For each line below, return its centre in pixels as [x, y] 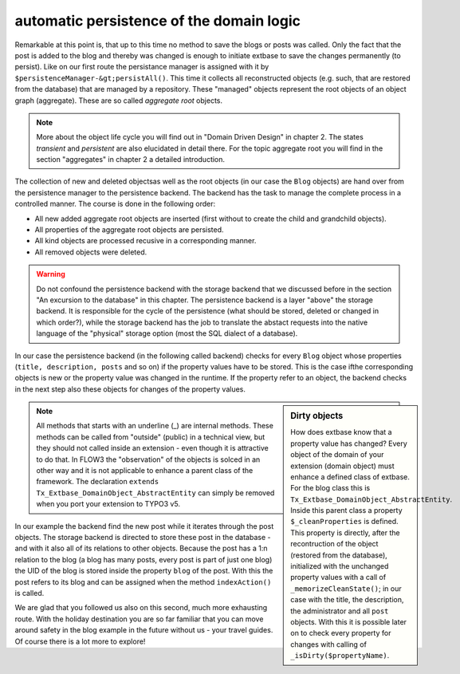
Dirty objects [317, 416]
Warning [51, 274]
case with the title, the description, [347, 600]
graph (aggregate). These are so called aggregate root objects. [119, 101]
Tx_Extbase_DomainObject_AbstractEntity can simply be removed [155, 493]
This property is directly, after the [345, 532]
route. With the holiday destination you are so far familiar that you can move [139, 619]
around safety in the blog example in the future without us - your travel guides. [144, 630]
